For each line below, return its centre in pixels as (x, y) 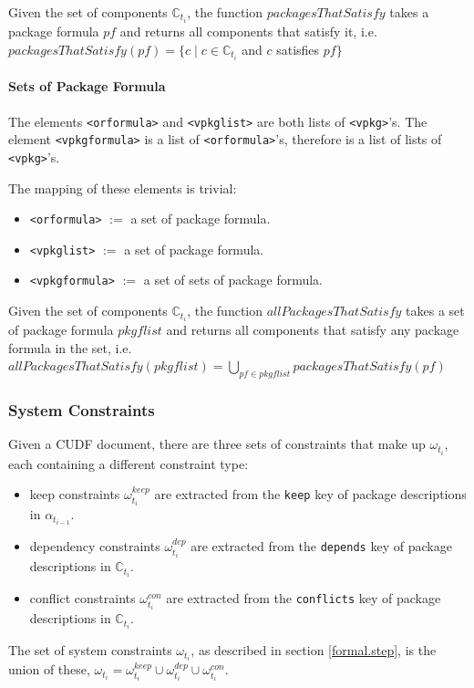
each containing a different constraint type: (129, 463)
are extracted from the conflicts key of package (304, 598)
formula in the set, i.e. (70, 347)
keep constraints (75, 494)
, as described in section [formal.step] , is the (314, 650)
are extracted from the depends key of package (321, 546)
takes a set (435, 311)
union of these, (49, 669)
